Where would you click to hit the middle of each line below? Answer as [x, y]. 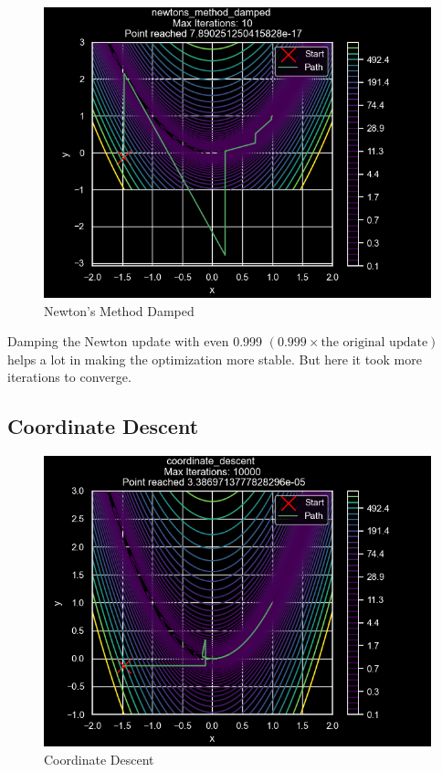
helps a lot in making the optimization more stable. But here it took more [215, 359]
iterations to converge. [69, 377]
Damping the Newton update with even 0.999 [135, 341]
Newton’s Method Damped [119, 310]
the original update [374, 343]
